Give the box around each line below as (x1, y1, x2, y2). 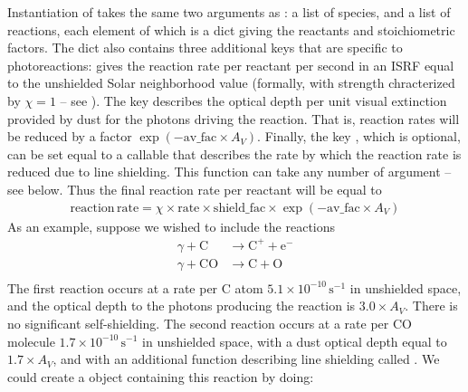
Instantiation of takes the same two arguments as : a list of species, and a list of (7, 3, 451, 21)
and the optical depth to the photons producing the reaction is (7, 296, 356, 315)
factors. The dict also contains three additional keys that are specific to (7, 38, 403, 57)
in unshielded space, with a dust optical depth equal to (142, 331, 447, 350)
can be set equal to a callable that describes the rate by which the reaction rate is (7, 144, 462, 163)
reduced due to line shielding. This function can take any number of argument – (7, 162, 452, 181)
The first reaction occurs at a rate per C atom (7, 278, 263, 297)
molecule (7, 331, 55, 350)
